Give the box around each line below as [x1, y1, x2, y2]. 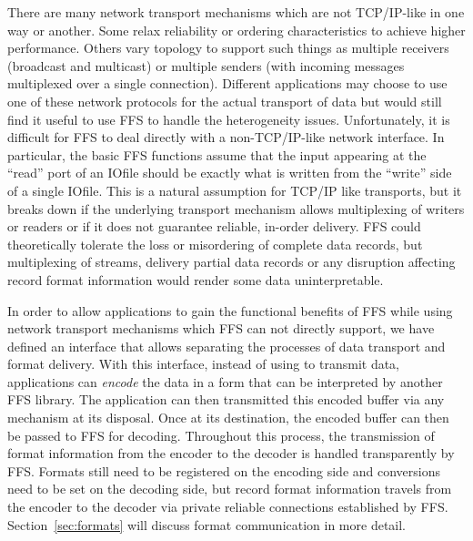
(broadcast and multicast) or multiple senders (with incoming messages [7, 56, 405, 75]
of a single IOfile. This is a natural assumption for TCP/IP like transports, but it [7, 180, 462, 199]
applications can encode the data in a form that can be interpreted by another [7, 372, 443, 391]
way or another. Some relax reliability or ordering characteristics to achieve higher [7, 20, 466, 39]
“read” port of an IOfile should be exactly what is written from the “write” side [7, 163, 452, 182]
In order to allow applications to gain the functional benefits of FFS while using [7, 301, 453, 320]
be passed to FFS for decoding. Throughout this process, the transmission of [7, 425, 435, 444]
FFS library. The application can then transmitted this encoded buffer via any [7, 390, 445, 409]
